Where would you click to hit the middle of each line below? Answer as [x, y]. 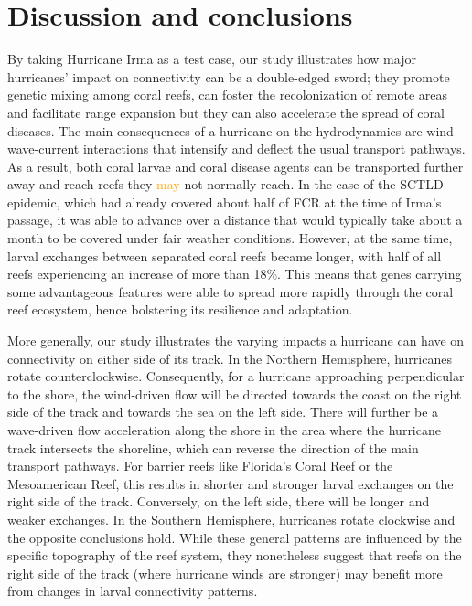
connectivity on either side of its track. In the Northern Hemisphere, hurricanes [230, 358]
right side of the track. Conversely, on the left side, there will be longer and [219, 501]
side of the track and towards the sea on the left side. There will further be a [223, 412]
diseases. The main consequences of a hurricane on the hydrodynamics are [215, 130]
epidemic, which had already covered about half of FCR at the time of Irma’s [225, 202]
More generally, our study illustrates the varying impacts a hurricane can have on [236, 340]
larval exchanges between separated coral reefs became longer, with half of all [225, 255]
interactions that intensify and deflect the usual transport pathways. [274, 149]
